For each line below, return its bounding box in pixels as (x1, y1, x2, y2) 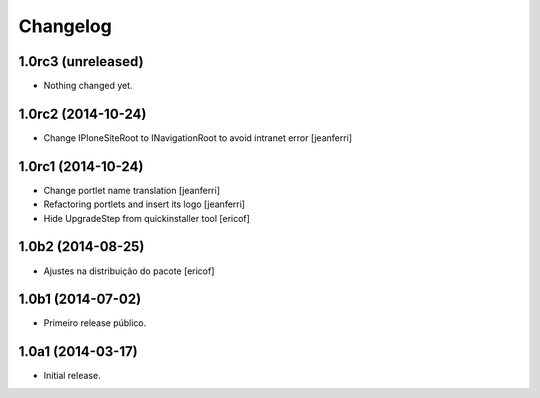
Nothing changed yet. (43, 80, 134, 92)
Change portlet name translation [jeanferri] (43, 184, 220, 196)
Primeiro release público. (43, 317, 147, 329)
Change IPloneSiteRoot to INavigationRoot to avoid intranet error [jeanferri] (43, 131, 353, 144)
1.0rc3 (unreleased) (18, 53, 144, 70)
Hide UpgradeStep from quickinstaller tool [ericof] (43, 212, 250, 224)
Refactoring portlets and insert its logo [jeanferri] (43, 198, 245, 210)
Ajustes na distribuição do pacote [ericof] (43, 265, 215, 277)
